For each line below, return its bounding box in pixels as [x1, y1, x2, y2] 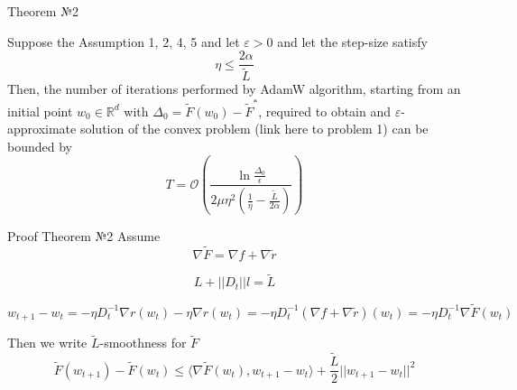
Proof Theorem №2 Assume [7, 227, 161, 246]
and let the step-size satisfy [277, 32, 428, 51]
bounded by [7, 136, 72, 155]
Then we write [7, 333, 88, 352]
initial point [7, 101, 73, 120]
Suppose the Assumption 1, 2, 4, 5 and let [7, 32, 240, 51]
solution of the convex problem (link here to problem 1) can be [79, 119, 429, 138]
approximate [7, 119, 77, 138]
